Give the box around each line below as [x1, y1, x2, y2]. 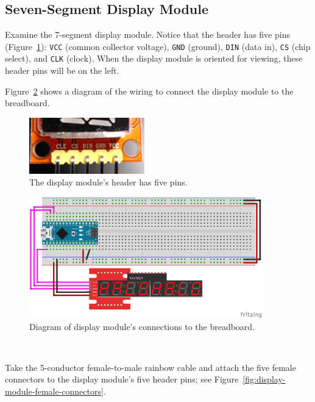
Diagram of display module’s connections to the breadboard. [29, 320, 255, 332]
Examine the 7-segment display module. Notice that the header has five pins [5, 28, 290, 41]
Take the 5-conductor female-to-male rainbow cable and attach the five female [5, 361, 296, 373]
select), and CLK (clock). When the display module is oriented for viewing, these [5, 52, 303, 65]
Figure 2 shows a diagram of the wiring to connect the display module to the [5, 84, 294, 97]
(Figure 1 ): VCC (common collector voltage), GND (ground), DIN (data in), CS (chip [5, 40, 311, 52]
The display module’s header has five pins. [29, 176, 188, 188]
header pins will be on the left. [5, 64, 119, 77]
